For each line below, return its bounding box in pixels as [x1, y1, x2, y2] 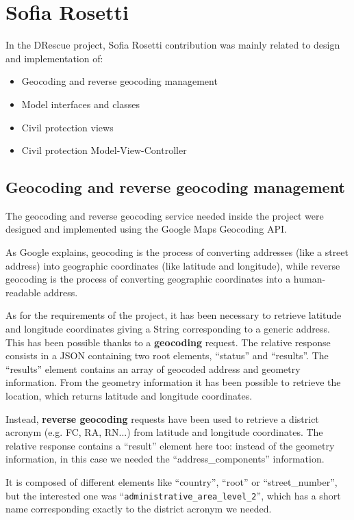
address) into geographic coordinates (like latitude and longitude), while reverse [5, 258, 340, 272]
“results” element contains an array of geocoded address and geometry [5, 361, 301, 376]
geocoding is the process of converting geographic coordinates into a [5, 272, 291, 286]
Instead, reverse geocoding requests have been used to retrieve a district [5, 411, 319, 426]
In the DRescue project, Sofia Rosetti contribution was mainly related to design [5, 38, 340, 52]
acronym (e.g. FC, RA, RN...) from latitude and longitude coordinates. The [5, 425, 323, 439]
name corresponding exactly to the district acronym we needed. [5, 502, 272, 516]
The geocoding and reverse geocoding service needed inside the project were [5, 208, 324, 222]
